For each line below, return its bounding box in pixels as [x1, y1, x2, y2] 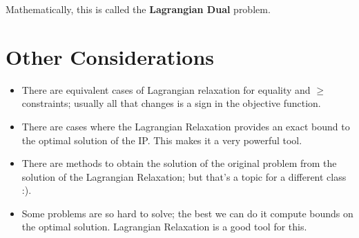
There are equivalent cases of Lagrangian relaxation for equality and [21, 82, 311, 97]
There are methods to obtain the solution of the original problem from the [21, 156, 337, 170]
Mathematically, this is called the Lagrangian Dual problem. [6, 2, 271, 16]
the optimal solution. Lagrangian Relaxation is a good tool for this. [21, 219, 307, 234]
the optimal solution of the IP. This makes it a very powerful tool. [21, 132, 302, 147]
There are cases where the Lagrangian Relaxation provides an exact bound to [21, 119, 350, 133]
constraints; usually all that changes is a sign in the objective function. [21, 96, 321, 110]
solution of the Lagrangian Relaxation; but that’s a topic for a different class [21, 169, 347, 184]
